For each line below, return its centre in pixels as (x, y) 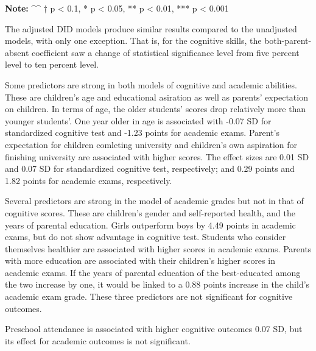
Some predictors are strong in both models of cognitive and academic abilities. (151, 84)
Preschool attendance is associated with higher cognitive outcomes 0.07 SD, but (154, 329)
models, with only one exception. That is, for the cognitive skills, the (133, 41)
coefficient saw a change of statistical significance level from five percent (166, 52)
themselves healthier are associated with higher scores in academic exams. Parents (158, 248)
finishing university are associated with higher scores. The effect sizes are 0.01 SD (157, 156)
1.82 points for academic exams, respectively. (89, 180)
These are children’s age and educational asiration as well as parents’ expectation (156, 97)
